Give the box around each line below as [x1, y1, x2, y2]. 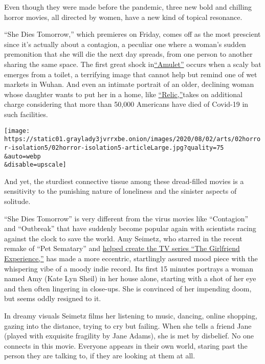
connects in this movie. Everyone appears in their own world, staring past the [4, 340, 248, 351]
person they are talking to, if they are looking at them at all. [4, 350, 195, 361]
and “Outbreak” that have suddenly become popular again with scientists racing [4, 223, 256, 234]
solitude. [4, 196, 31, 206]
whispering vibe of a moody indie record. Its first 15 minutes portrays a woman [4, 263, 254, 274]
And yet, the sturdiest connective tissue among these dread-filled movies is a [4, 175, 244, 186]
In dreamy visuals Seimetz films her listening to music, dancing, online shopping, [4, 310, 257, 321]
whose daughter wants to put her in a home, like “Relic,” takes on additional [4, 88, 243, 99]
